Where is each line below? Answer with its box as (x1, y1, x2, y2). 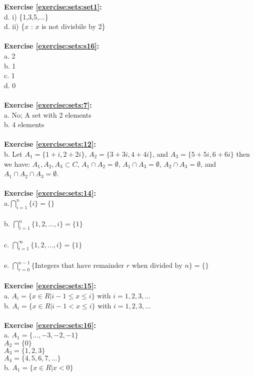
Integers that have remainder (34, 262, 124, 270)
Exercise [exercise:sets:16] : (4, 319, 96, 330)
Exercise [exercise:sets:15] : (4, 280, 96, 291)
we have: (4, 158, 30, 169)
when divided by (131, 262, 182, 270)
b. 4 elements (4, 119, 44, 130)
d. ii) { (4, 21, 25, 32)
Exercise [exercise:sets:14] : (4, 188, 96, 198)
